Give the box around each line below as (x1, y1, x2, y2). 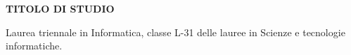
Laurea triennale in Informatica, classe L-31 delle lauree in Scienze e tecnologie (6, 24, 345, 39)
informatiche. (6, 38, 63, 53)
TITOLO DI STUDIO (6, 1, 115, 15)
